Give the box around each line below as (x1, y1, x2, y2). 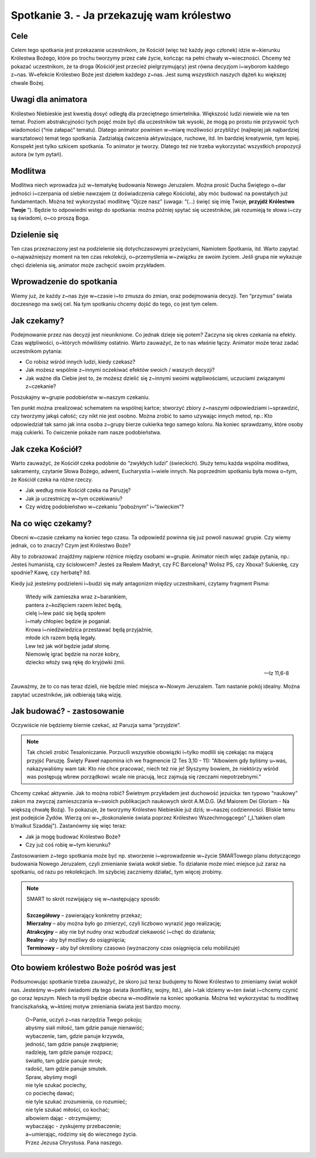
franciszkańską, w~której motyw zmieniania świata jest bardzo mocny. (11, 1003, 181, 1010)
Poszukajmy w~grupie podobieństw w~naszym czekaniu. (11, 393, 150, 400)
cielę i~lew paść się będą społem (25, 609, 106, 617)
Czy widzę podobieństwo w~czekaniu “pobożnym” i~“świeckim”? (25, 503, 184, 510)
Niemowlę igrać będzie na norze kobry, (25, 650, 120, 657)
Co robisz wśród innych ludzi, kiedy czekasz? (25, 358, 136, 365)
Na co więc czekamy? (11, 518, 92, 528)
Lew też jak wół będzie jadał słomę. (25, 642, 111, 649)
